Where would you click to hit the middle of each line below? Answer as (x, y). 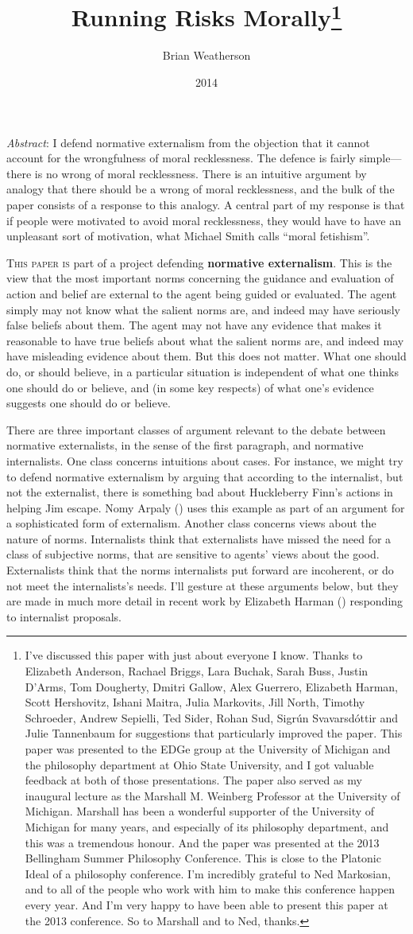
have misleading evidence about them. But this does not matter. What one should (206, 356)
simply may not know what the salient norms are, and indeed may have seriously (203, 309)
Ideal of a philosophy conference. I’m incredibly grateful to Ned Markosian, (208, 873)
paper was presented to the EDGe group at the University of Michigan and (208, 749)
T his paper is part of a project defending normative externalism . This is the (199, 262)
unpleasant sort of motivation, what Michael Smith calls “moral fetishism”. (188, 236)
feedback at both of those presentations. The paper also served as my (193, 780)
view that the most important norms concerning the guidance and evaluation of (200, 278)
